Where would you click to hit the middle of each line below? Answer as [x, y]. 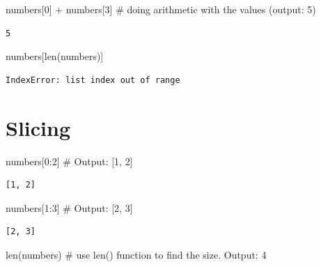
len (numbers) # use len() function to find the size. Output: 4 [136, 254]
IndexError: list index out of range [93, 80]
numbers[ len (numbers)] [55, 56]
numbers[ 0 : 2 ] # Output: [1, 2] [69, 161]
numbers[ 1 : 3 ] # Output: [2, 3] [69, 207]
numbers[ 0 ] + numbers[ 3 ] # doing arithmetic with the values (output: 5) [161, 9]
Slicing [38, 127]
